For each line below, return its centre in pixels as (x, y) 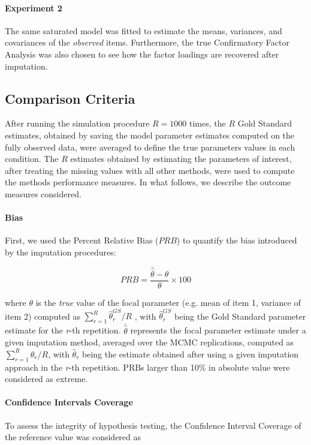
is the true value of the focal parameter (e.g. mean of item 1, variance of (168, 303)
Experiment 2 (34, 7)
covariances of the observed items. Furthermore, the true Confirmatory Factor (147, 42)
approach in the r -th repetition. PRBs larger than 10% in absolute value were (147, 367)
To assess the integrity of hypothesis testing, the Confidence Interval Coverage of (153, 425)
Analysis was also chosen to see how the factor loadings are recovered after (142, 54)
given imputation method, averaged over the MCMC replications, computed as (150, 342)
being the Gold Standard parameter (240, 316)
